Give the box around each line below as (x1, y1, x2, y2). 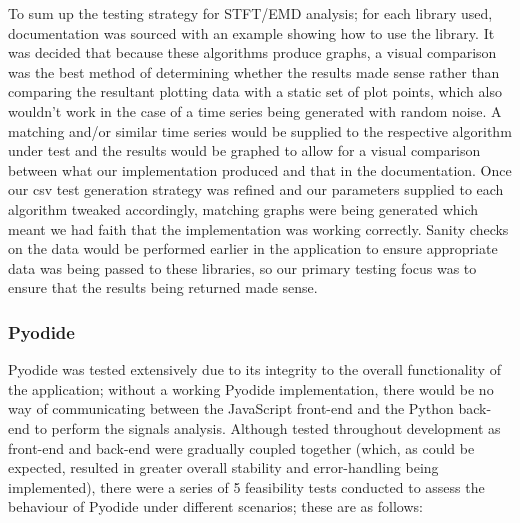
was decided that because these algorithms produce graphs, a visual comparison (8, 42, 497, 63)
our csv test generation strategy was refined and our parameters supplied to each (8, 179, 504, 200)
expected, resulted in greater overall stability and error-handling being (8, 457, 439, 478)
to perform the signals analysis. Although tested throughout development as (34, 417, 501, 438)
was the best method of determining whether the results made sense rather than (8, 61, 500, 82)
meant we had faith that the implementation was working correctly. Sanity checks (8, 218, 509, 239)
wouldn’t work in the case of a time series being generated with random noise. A (8, 100, 502, 121)
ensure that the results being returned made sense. (8, 277, 318, 298)
